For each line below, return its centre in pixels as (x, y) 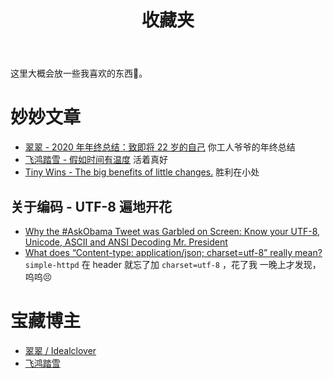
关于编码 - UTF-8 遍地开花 (91, 206)
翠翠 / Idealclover (60, 350)
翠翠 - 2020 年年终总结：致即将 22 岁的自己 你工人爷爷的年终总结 (160, 147)
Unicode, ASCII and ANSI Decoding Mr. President (126, 242)
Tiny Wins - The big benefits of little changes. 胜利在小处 (142, 172)
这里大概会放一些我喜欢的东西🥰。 (79, 73)
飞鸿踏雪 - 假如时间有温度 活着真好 (96, 160)
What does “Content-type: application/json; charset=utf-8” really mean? (173, 252)
